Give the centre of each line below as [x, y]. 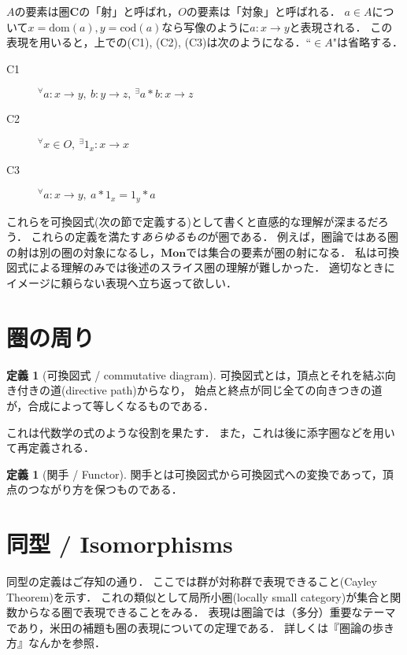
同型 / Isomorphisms [120, 544]
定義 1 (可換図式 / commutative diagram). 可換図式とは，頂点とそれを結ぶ [196, 374]
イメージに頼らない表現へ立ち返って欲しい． [122, 283]
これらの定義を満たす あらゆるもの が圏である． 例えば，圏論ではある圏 [215, 237]
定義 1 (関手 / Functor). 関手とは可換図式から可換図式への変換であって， [194, 474]
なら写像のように [206, 26]
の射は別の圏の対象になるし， [83, 252]
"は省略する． [368, 42]
